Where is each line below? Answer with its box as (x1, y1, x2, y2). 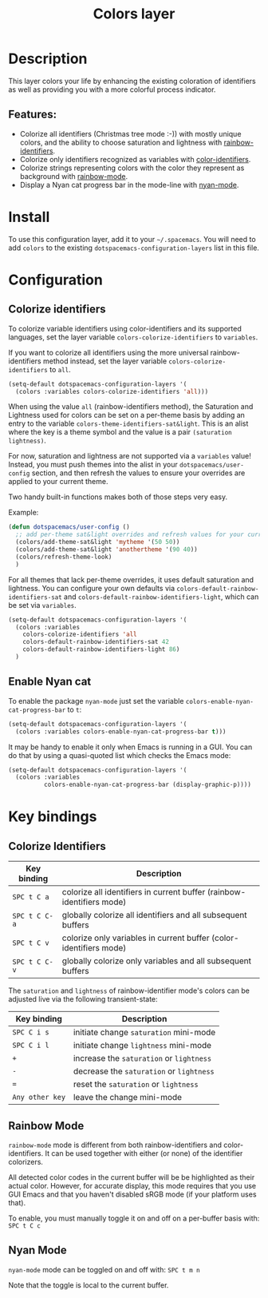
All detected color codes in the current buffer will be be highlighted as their (8, 1172, 255, 1182)
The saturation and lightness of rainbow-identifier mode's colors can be (8, 986, 250, 995)
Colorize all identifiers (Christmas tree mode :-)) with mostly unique (19, 129, 242, 138)
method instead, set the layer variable (42, 356, 167, 366)
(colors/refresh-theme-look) (15, 553, 112, 561)
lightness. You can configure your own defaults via (8, 583, 175, 593)
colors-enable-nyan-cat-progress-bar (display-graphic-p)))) (43, 780, 251, 789)
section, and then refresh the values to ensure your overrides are (31, 468, 246, 478)
